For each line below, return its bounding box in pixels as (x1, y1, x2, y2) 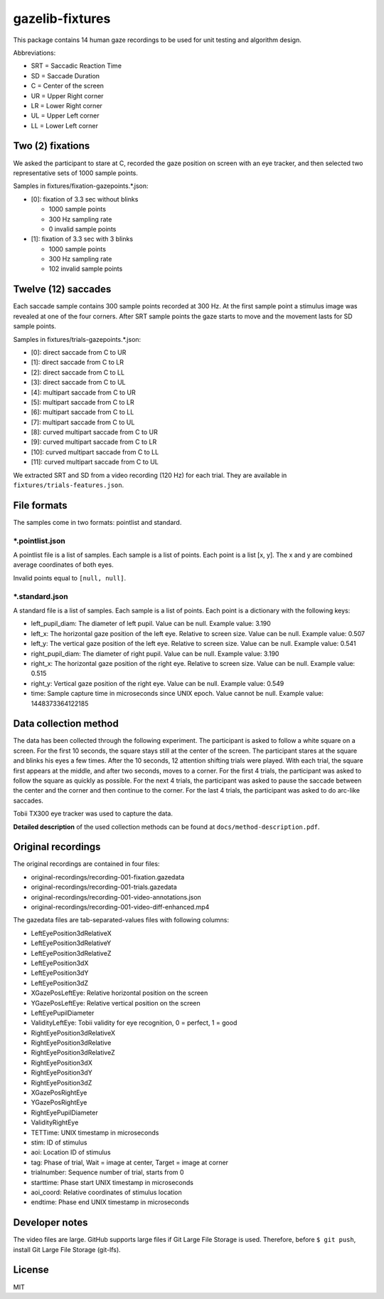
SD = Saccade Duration (31, 71, 100, 80)
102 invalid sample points (48, 264, 123, 273)
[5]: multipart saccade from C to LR (31, 397, 134, 406)
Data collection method (13, 718, 119, 730)
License (13, 1264, 49, 1276)
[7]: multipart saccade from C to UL (31, 417, 135, 427)
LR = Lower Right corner (31, 101, 103, 110)
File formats (13, 499, 68, 511)
